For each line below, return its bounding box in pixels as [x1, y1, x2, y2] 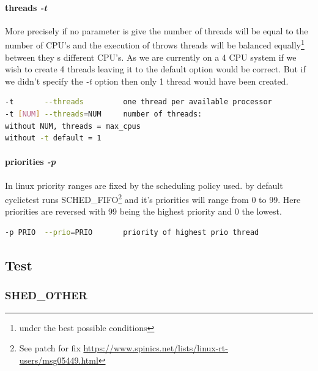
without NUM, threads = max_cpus [5, 121, 141, 131]
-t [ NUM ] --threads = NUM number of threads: [5, 110, 202, 119]
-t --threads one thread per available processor [5, 98, 272, 107]
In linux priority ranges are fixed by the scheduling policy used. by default [5, 178, 283, 191]
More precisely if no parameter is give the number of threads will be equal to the [5, 24, 308, 37]
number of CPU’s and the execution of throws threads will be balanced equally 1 [5, 37, 305, 52]
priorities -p [5, 155, 56, 168]
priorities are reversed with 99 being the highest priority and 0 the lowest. [5, 205, 282, 218]
